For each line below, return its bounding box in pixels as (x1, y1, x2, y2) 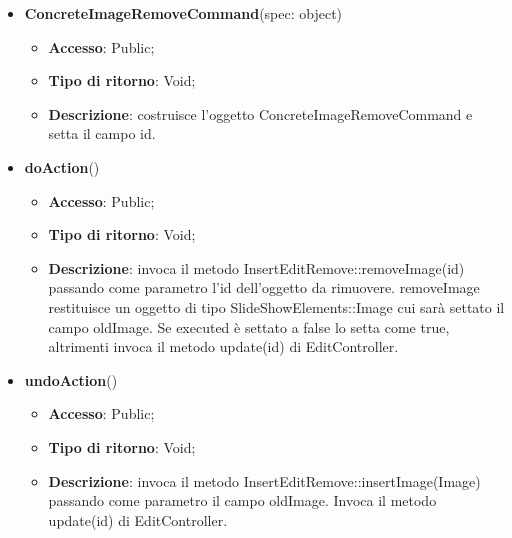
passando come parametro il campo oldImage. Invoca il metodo (48, 490, 437, 511)
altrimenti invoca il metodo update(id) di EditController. (48, 336, 399, 357)
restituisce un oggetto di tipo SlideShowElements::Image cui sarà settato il (48, 296, 505, 317)
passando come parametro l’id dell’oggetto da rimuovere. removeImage (48, 277, 480, 298)
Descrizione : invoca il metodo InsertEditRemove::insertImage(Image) (48, 470, 481, 491)
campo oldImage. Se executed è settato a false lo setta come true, (48, 316, 450, 337)
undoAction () (24, 369, 118, 390)
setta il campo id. (48, 123, 156, 144)
